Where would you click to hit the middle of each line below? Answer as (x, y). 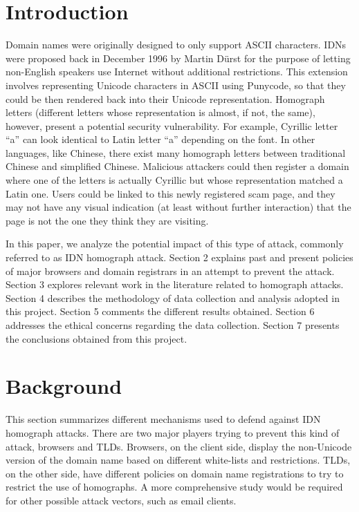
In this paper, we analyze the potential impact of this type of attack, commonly (175, 244)
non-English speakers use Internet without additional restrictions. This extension (177, 72)
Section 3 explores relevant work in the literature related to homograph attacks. (175, 284)
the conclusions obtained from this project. (96, 338)
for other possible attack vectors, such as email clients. (121, 500)
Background (64, 386)
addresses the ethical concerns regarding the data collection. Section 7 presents (173, 325)
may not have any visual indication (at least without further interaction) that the (178, 207)
